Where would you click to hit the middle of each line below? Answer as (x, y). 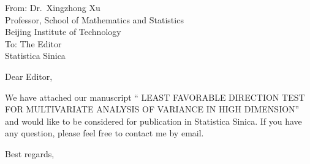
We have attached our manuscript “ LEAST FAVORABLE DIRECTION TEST (155, 97)
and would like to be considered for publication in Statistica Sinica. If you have (153, 121)
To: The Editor (33, 43)
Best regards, (30, 153)
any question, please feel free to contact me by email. (104, 133)
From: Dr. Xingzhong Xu (53, 7)
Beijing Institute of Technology (63, 32)
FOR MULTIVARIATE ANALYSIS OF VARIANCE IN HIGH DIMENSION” (152, 109)
